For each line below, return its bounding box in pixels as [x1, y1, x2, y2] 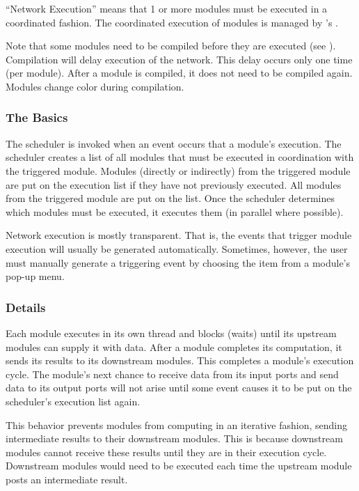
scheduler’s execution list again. [6, 393, 141, 408]
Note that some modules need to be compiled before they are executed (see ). [6, 38, 336, 53]
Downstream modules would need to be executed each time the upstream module [6, 458, 352, 473]
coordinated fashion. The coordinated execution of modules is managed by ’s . [6, 15, 338, 29]
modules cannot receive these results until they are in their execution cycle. [6, 444, 327, 459]
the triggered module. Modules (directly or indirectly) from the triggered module [6, 163, 351, 178]
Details [6, 298, 46, 315]
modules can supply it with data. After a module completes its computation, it [6, 339, 342, 354]
